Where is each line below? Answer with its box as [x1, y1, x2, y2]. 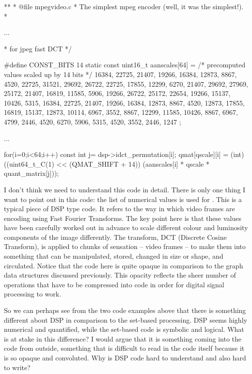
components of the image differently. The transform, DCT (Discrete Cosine [4, 232, 227, 242]
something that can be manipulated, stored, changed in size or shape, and [4, 251, 223, 261]
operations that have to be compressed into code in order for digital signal [4, 279, 224, 289]
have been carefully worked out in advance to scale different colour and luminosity [4, 222, 248, 233]
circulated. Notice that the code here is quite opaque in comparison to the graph [4, 260, 243, 270]
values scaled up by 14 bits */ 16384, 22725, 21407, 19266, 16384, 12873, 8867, [4, 69, 237, 79]
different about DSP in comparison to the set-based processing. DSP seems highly [4, 314, 247, 325]
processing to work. [4, 289, 62, 299]
